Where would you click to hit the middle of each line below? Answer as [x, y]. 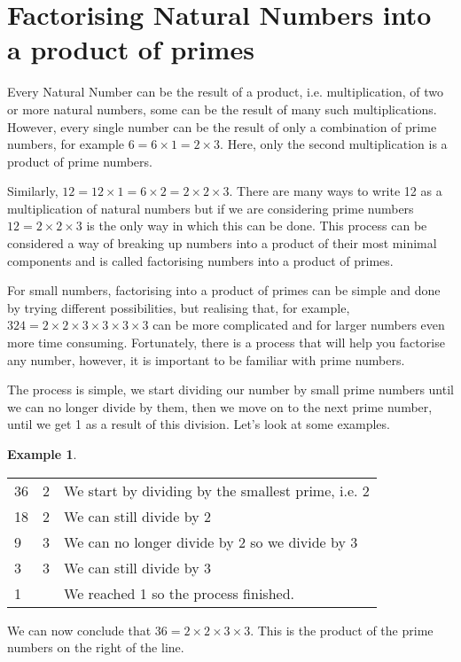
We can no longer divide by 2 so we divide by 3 [211, 541]
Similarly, [33, 191]
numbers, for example [66, 144]
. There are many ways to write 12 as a [336, 191]
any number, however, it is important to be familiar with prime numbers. [206, 359]
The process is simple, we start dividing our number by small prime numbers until [230, 389]
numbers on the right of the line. [96, 647]
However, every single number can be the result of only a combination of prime [222, 126]
